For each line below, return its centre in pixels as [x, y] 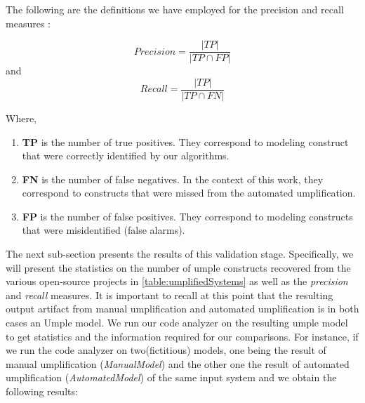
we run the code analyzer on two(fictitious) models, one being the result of [166, 350]
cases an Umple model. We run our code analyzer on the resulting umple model [177, 323]
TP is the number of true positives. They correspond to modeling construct [185, 141]
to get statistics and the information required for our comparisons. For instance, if [182, 336]
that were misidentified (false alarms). [104, 230]
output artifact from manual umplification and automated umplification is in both [182, 309]
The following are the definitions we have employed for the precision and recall [175, 9]
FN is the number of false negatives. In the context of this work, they [173, 179]
